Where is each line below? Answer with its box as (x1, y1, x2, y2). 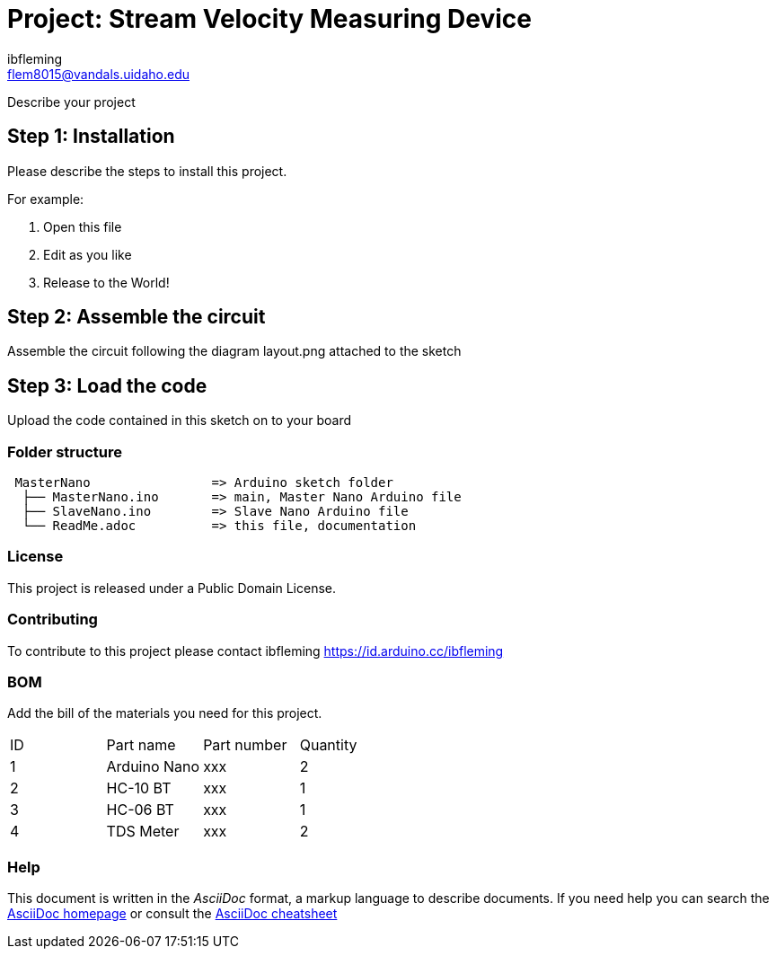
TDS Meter (106, 822, 180, 841)
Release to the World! (43, 274, 170, 290)
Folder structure (7, 442, 122, 461)
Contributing (7, 610, 98, 629)
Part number (203, 736, 287, 755)
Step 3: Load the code (7, 374, 207, 397)
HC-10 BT (106, 779, 172, 798)
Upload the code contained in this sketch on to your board (7, 412, 351, 429)
